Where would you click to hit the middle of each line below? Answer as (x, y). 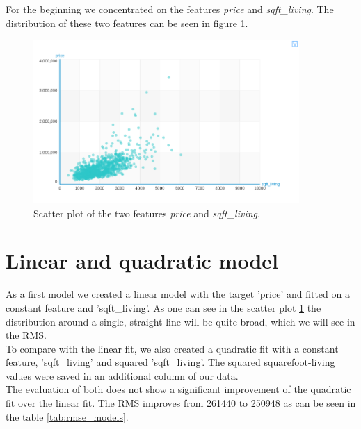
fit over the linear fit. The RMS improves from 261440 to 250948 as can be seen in (181, 403)
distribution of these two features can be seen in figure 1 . (127, 23)
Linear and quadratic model (142, 261)
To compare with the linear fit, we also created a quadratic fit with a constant (172, 348)
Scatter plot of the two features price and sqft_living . (147, 213)
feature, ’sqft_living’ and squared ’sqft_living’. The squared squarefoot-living (170, 362)
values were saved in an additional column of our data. (122, 375)
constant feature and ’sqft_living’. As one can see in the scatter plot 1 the (163, 307)
